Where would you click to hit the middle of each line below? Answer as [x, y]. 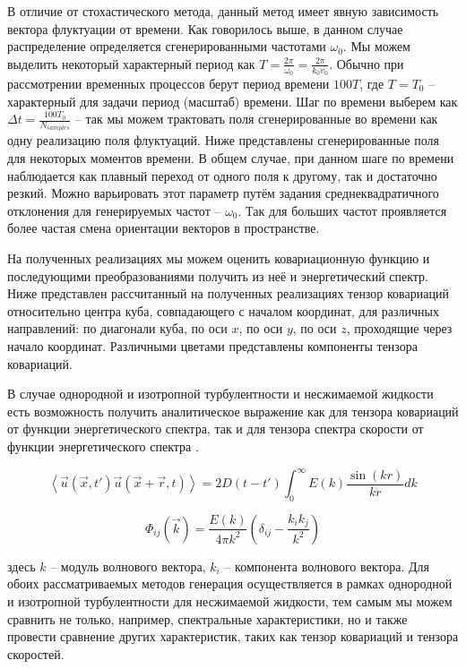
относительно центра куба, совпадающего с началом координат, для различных [223, 310]
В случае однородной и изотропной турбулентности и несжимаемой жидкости [220, 394]
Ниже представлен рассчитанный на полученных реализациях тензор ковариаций [228, 293]
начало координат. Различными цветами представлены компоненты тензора [213, 345]
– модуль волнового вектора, [128, 566]
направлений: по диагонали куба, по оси [117, 328]
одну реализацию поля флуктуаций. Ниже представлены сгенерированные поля [223, 140]
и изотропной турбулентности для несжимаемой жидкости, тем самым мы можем [230, 601]
